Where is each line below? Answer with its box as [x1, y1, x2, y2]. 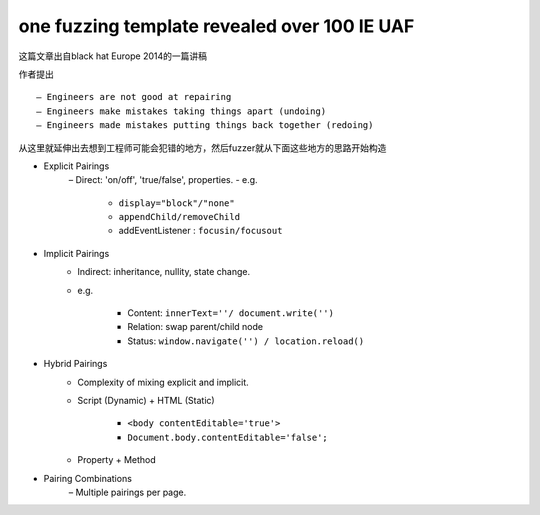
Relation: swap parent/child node [127, 321, 264, 333]
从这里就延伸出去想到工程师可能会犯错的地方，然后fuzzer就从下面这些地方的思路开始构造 [18, 141, 387, 154]
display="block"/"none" [118, 197, 235, 209]
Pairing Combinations [43, 472, 132, 484]
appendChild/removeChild [118, 211, 240, 223]
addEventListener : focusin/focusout [118, 225, 283, 237]
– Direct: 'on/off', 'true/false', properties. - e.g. [68, 174, 259, 186]
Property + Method [77, 454, 157, 466]
